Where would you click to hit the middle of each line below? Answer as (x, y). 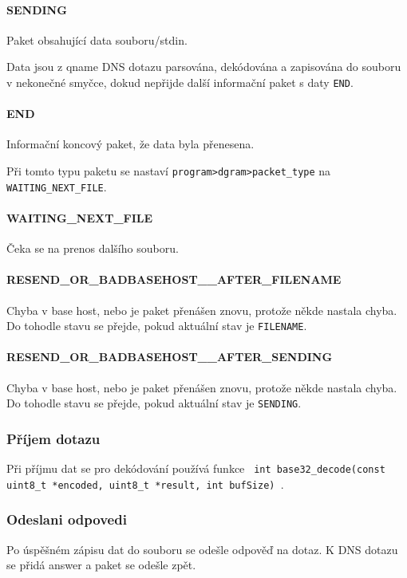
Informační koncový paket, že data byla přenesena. (130, 144)
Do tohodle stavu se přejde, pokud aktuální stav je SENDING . (154, 403)
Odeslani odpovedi (67, 519)
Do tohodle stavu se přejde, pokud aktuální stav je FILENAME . (157, 326)
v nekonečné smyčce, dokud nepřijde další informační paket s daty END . (180, 82)
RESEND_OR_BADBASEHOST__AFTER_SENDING (170, 357)
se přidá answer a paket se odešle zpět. (101, 565)
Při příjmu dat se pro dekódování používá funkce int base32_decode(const (196, 468)
